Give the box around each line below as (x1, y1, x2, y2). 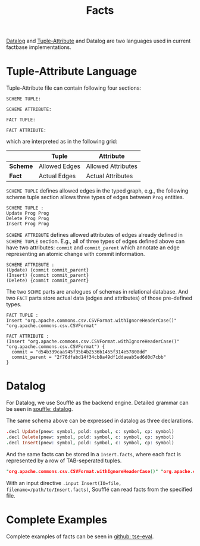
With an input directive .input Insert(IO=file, (6, 479, 122, 486)
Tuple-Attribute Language (6, 65, 137, 78)
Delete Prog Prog (6, 216, 49, 222)
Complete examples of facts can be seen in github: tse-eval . (6, 533, 154, 540)
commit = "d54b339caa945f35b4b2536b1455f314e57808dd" (11, 349, 148, 355)
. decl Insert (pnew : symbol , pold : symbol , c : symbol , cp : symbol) (6, 440, 174, 446)
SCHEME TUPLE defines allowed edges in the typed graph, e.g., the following (6, 187, 189, 194)
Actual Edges (38, 172, 76, 180)
